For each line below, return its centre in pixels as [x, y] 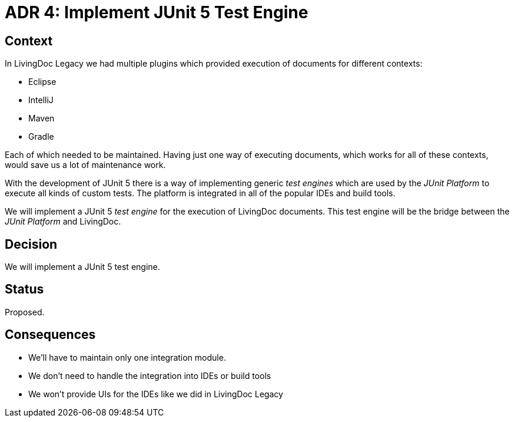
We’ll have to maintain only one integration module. [127, 357]
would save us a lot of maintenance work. [85, 165]
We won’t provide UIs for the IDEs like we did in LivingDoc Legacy [156, 394]
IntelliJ [41, 100]
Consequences [50, 335]
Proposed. [25, 312]
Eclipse [42, 82]
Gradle [41, 137]
